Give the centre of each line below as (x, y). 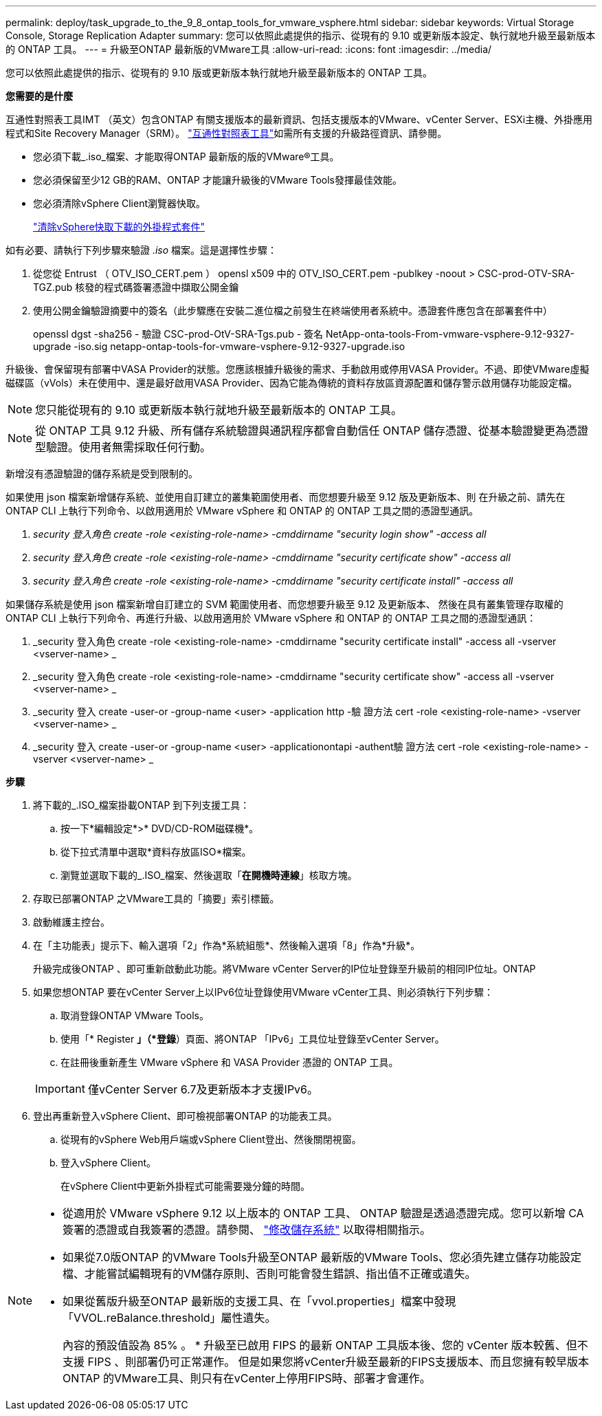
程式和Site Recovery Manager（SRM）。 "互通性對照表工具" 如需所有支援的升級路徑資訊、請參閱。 (226, 133)
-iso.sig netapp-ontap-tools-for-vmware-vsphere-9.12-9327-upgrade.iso (239, 346)
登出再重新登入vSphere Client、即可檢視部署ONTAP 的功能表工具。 (185, 1116)
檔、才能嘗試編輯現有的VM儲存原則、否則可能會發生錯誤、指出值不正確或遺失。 (269, 1274)
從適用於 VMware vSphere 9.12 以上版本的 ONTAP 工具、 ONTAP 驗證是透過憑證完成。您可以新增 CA (323, 1213)
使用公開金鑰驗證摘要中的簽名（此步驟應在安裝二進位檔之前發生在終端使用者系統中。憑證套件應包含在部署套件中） (293, 311)
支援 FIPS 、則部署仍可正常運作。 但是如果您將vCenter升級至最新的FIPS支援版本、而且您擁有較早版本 (326, 1362)
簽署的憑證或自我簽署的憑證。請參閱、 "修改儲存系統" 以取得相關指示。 (247, 1230)
